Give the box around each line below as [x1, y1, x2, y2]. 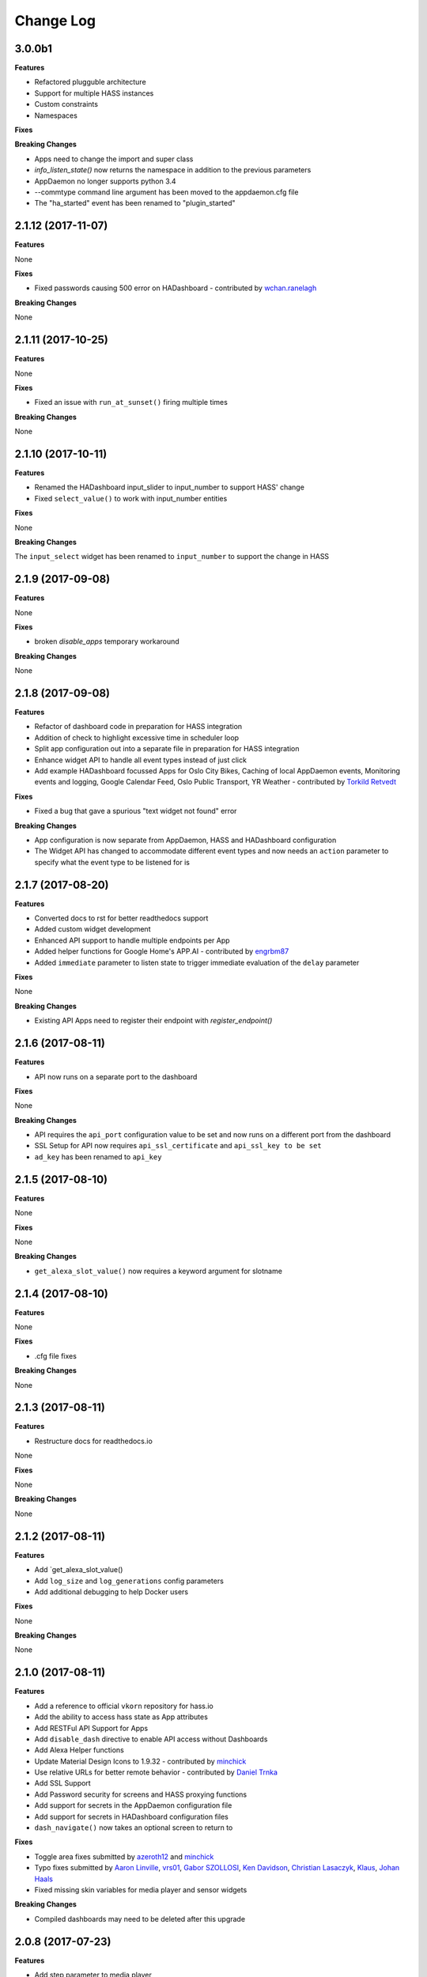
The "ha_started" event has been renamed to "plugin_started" [34, 198, 236, 208]
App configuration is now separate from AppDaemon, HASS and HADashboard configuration [34, 835, 337, 845]
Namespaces [34, 111, 78, 120]
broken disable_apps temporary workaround [34, 637, 179, 646]
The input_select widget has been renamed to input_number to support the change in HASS [14, 552, 330, 561]
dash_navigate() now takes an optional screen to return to [34, 1823, 233, 1832]
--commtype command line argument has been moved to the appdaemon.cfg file [34, 187, 299, 197]
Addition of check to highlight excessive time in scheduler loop [34, 732, 240, 743]
